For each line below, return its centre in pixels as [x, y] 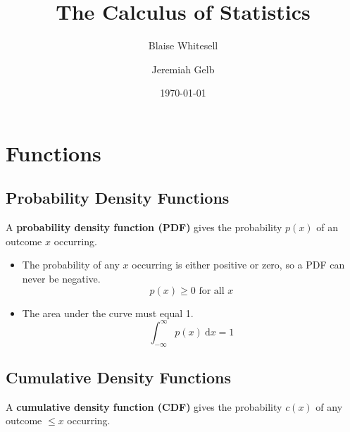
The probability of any [71, 265]
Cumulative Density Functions [119, 377]
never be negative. [61, 279]
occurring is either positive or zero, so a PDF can [238, 265]
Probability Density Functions [118, 198]
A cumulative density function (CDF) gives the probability [144, 406]
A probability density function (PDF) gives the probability [144, 227]
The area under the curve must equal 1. [108, 313]
